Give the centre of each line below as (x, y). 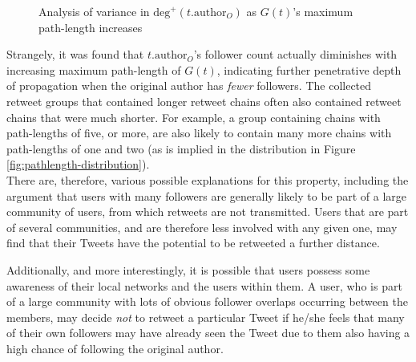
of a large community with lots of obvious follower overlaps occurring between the (207, 301)
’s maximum (323, 11)
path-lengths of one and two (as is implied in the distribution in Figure (181, 148)
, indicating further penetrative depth (309, 69)
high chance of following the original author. (115, 348)
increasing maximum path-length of (94, 69)
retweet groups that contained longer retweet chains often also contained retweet (204, 101)
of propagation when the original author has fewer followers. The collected (189, 85)
